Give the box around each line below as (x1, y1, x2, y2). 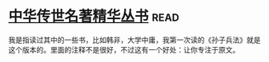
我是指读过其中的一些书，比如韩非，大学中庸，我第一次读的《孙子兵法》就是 (8, 35, 261, 45)
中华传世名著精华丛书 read (8, 7, 180, 25)
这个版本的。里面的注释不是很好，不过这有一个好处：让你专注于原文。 (8, 45, 240, 54)
